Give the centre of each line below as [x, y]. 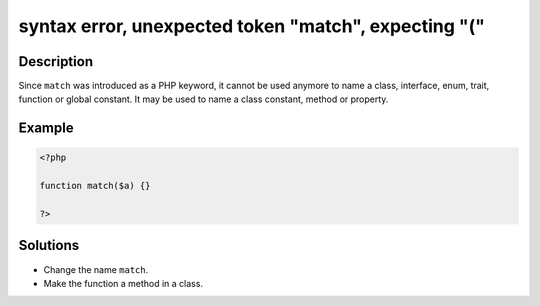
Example [46, 128]
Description [56, 61]
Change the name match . [96, 269]
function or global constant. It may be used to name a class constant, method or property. [203, 99]
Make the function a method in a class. [123, 283]
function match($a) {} [95, 186]
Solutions [49, 245]
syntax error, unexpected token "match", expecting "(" [251, 26]
